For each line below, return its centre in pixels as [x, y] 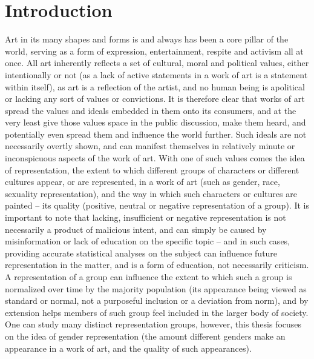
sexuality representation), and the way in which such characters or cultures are [151, 193]
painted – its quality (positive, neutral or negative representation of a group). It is [157, 205]
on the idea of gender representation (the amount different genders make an [145, 336]
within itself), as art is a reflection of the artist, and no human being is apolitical [155, 86]
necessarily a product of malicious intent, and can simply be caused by [136, 229]
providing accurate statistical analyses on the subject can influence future [141, 253]
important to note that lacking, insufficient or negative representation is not [146, 217]
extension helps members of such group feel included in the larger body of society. [157, 312]
